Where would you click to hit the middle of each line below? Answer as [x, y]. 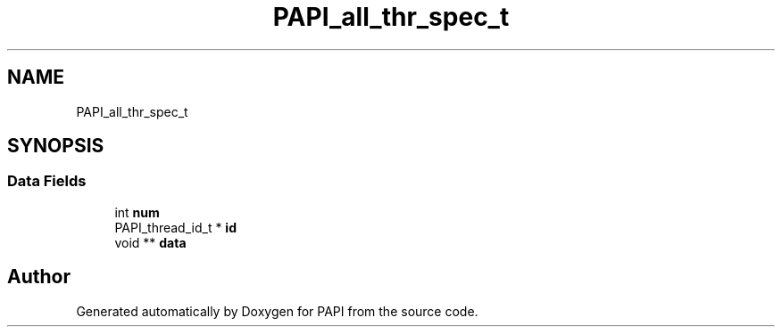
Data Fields [47, 181]
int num [137, 212]
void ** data [150, 242]
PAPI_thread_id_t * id [175, 227]
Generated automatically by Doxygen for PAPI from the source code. [277, 311]
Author [39, 277]
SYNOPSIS [56, 146]
